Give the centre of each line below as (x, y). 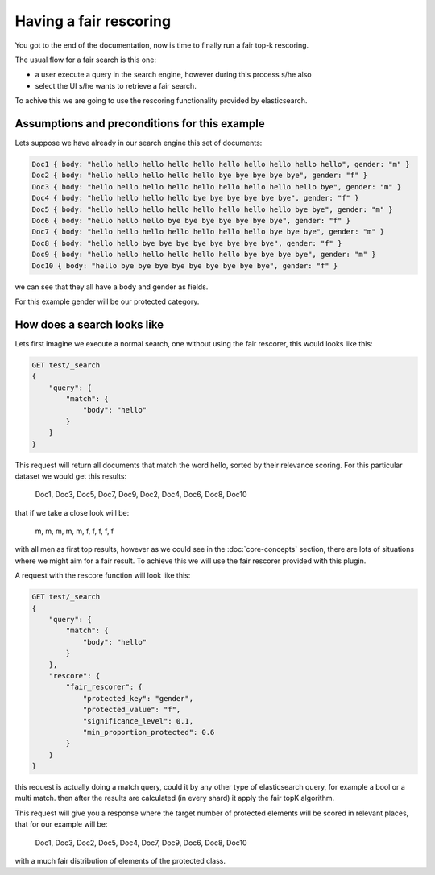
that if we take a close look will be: (72, 512)
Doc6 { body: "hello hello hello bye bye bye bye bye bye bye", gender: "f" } (191, 220)
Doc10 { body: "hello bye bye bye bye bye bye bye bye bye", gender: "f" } (185, 265)
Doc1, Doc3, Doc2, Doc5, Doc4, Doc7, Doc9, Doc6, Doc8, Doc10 (141, 843)
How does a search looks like (89, 324)
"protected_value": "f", (132, 710)
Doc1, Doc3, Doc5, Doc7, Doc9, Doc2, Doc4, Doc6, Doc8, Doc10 (141, 495)
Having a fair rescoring (93, 21)
